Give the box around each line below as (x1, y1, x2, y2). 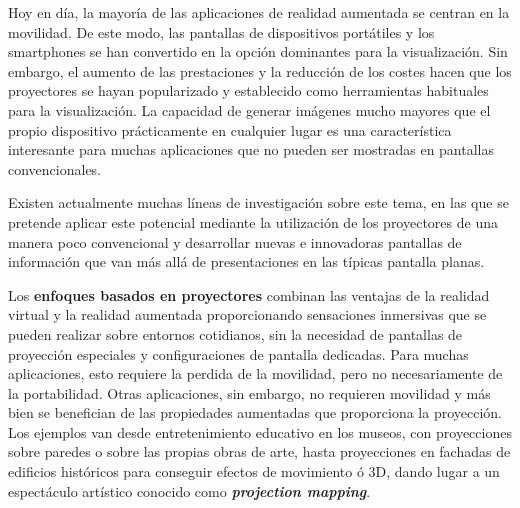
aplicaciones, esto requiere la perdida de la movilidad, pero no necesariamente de (8, 363, 503, 384)
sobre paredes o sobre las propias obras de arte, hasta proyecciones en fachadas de (8, 441, 511, 462)
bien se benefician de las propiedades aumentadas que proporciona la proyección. (8, 402, 502, 423)
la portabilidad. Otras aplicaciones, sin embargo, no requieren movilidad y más (8, 382, 491, 403)
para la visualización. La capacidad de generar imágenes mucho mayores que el (8, 99, 491, 120)
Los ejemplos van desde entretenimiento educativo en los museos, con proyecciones (8, 421, 512, 442)
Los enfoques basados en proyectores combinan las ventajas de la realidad (8, 284, 490, 305)
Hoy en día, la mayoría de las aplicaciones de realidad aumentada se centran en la (8, 2, 510, 22)
